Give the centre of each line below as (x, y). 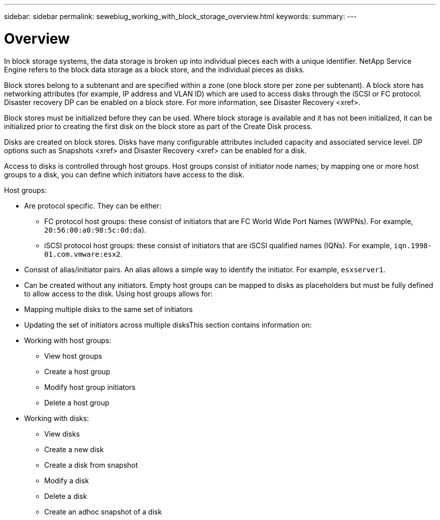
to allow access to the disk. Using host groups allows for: (119, 293)
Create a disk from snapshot (91, 465)
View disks (62, 434)
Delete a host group (77, 402)
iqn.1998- (413, 245)
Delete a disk (66, 496)
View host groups (73, 356)
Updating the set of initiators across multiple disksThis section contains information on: (168, 325)
